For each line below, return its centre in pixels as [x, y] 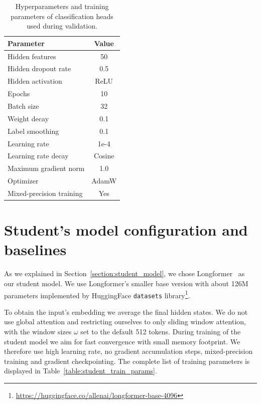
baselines [35, 249]
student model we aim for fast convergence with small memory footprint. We [122, 341]
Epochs [19, 93]
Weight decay [28, 118]
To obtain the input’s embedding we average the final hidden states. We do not [126, 312]
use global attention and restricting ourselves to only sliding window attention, [125, 322]
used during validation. [62, 26]
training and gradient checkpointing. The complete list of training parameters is [127, 361]
